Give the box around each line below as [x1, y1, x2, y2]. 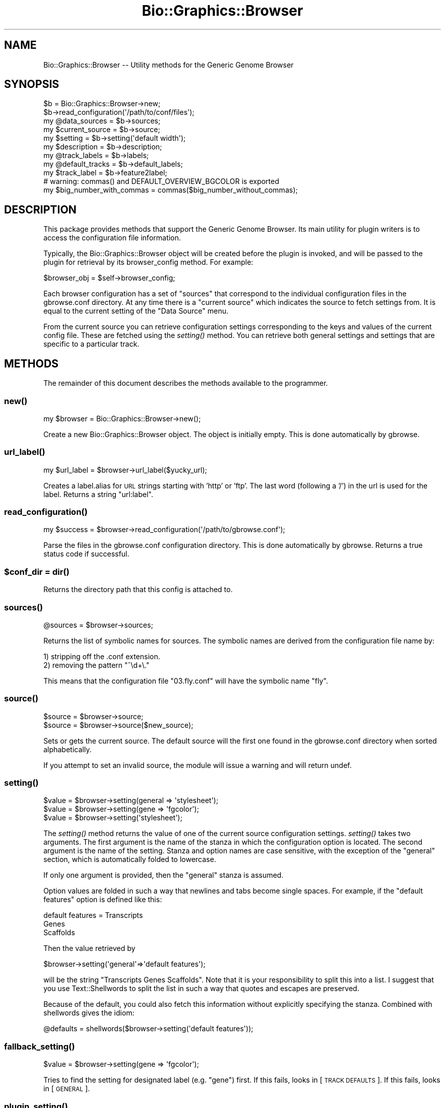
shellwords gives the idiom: [43, 1008, 135, 1018]
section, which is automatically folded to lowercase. [43, 855, 216, 864]
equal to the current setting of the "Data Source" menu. [43, 306, 229, 316]
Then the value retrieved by [43, 944, 136, 953]
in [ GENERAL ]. [43, 1084, 90, 1093]
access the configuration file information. [43, 233, 181, 242]
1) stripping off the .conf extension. [43, 652, 161, 661]
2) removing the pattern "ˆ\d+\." [43, 660, 149, 669]
